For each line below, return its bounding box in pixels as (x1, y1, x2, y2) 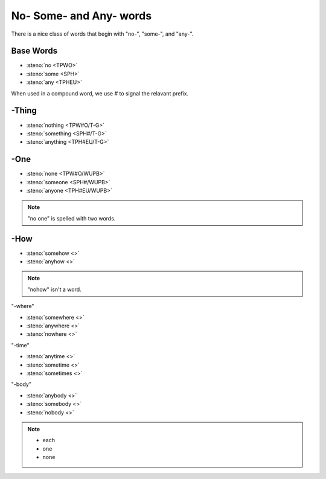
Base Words (11, 46, 57, 56)
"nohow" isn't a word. (27, 286, 81, 293)
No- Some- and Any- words (11, 9, 152, 22)
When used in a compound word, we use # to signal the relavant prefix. (11, 89, 189, 97)
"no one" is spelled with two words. (27, 214, 116, 222)
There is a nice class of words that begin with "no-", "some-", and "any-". (11, 30, 194, 37)
